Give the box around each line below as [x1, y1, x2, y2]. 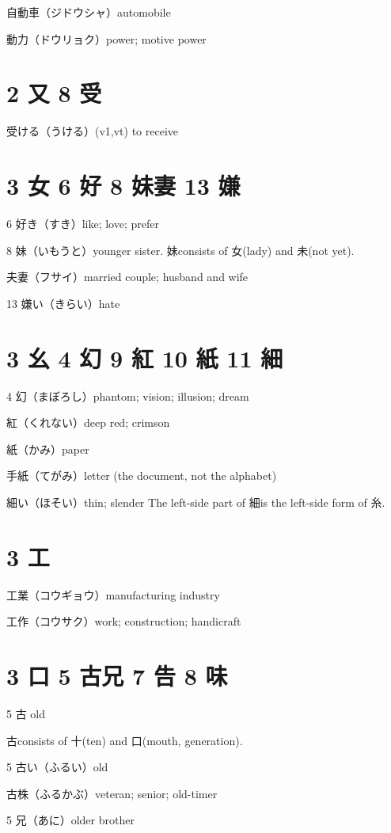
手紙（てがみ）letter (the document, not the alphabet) [6, 467, 277, 484]
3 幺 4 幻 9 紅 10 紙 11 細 [6, 341, 283, 374]
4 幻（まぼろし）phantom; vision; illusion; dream [6, 387, 249, 404]
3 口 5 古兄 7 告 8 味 [6, 660, 228, 691]
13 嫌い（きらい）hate [6, 295, 120, 311]
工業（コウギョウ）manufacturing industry [6, 586, 220, 603]
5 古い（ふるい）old [6, 759, 108, 775]
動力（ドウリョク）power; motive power [6, 30, 207, 47]
